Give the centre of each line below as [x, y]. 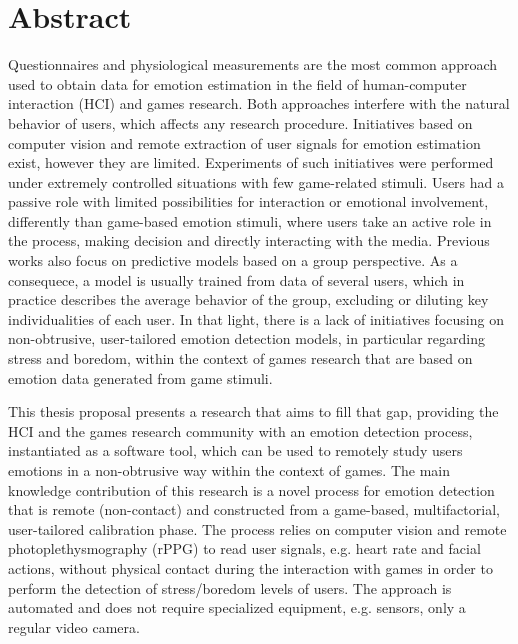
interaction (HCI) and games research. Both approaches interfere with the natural [259, 103]
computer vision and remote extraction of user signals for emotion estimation [244, 142]
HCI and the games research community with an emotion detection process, [240, 430]
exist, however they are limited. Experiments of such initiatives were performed [251, 162]
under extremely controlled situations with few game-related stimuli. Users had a [256, 181]
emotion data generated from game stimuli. [140, 377]
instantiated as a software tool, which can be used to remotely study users [235, 450]
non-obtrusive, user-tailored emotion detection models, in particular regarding [246, 338]
